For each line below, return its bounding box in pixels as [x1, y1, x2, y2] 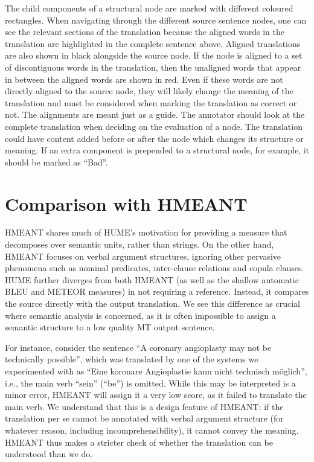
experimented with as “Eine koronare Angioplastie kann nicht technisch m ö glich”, [5, 364, 307, 377]
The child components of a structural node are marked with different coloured [5, 2, 293, 14]
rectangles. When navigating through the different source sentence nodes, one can [5, 13, 307, 26]
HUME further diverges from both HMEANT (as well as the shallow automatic [5, 273, 299, 286]
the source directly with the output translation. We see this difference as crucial [5, 297, 301, 309]
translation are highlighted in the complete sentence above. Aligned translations [5, 37, 301, 50]
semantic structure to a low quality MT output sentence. [5, 321, 215, 333]
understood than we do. [5, 448, 93, 460]
